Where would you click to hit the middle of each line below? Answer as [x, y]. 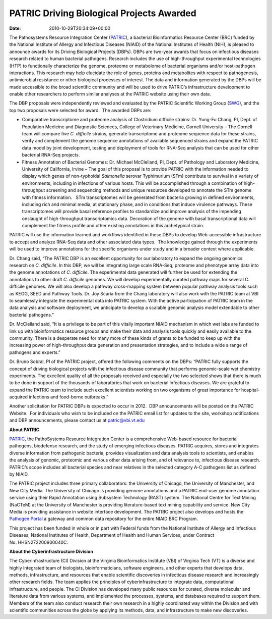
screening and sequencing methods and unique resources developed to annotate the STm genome [149, 190]
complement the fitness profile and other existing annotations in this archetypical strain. [113, 226]
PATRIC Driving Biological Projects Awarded [103, 13]
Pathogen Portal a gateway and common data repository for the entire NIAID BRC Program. [104, 519]
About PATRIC [24, 430]
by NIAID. [19, 474]
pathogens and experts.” [35, 352]
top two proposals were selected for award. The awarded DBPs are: [80, 110]
